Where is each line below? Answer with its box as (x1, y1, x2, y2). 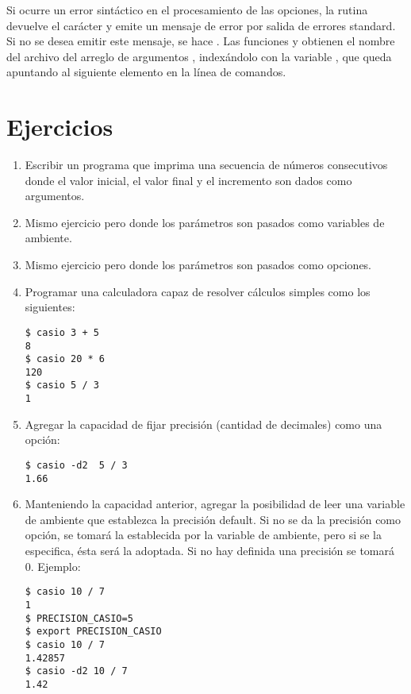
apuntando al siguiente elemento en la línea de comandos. (6, 64, 286, 80)
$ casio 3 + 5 (25, 326, 99, 338)
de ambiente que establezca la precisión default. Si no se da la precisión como (25, 511, 401, 527)
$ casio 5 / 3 (25, 380, 99, 391)
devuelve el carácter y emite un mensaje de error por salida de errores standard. (6, 17, 396, 33)
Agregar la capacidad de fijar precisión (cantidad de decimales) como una (25, 415, 382, 432)
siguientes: (25, 299, 75, 315)
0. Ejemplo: (25, 557, 81, 574)
